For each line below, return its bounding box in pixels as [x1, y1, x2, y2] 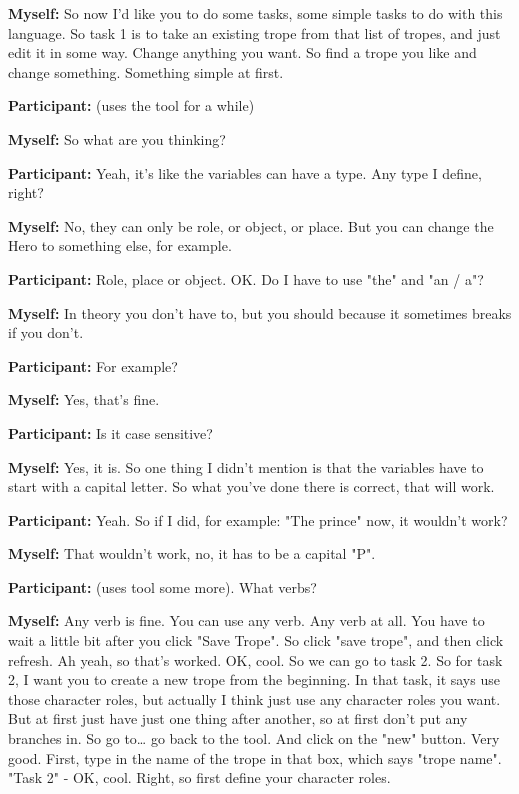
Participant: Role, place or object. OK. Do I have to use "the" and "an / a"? [8, 268, 484, 289]
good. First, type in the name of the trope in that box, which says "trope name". [8, 747, 502, 768]
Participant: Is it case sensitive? [8, 422, 213, 443]
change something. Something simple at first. [8, 61, 284, 82]
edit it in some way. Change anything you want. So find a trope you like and [8, 42, 477, 63]
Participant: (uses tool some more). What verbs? [8, 576, 317, 597]
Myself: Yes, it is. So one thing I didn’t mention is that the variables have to [8, 456, 484, 477]
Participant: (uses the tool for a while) [8, 95, 255, 116]
